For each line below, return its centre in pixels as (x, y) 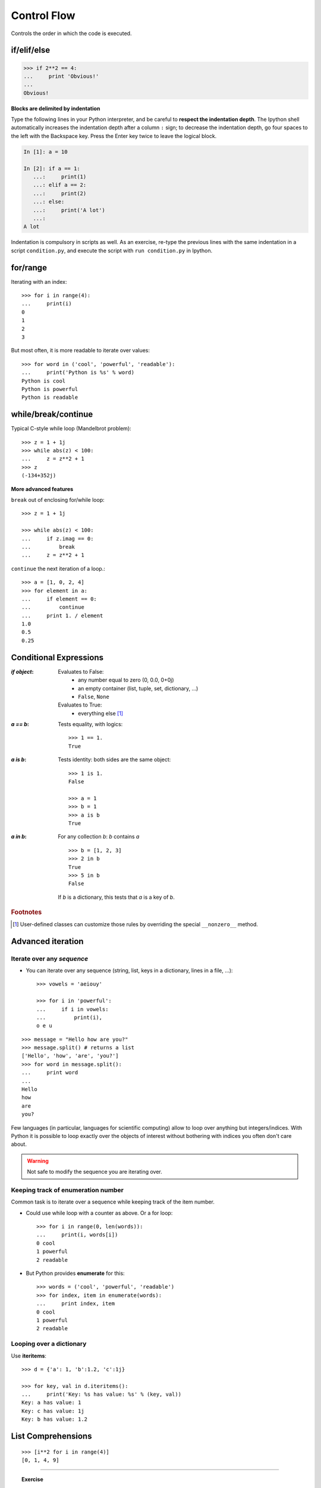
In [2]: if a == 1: (52, 168)
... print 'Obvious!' (61, 76)
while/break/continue (52, 415)
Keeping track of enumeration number (67, 1190)
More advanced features (42, 489)
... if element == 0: (59, 599)
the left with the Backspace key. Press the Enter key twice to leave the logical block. (114, 136)
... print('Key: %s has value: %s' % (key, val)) (101, 1395)
